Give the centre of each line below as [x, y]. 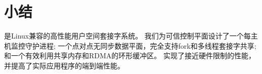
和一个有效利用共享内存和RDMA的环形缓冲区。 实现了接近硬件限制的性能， [130, 55]
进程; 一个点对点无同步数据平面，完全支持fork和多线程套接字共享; [148, 45]
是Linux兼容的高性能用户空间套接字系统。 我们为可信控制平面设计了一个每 [127, 36]
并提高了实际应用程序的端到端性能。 [64, 65]
